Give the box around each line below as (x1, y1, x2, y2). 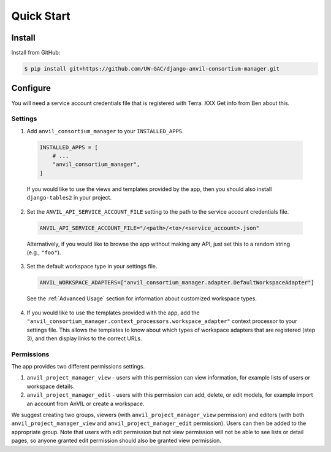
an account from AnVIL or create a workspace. (26, 400, 145, 407)
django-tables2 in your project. (26, 194, 112, 201)
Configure (11, 83, 51, 93)
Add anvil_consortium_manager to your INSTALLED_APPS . (26, 127, 184, 134)
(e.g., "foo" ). (26, 249, 61, 256)
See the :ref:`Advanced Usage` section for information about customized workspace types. (26, 295, 257, 302)
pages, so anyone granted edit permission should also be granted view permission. (11, 437, 222, 445)
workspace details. (26, 383, 75, 390)
